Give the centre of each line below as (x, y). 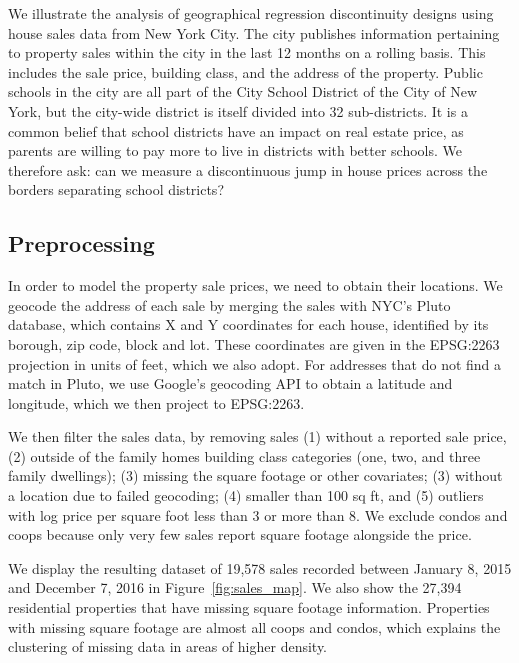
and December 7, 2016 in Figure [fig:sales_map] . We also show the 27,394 (235, 587)
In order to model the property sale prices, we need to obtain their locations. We (255, 285)
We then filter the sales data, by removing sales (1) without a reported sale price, (257, 436)
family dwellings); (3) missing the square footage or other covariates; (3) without (255, 475)
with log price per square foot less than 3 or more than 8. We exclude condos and (258, 514)
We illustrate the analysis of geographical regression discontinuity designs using (251, 13)
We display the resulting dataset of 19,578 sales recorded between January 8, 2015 (260, 567)
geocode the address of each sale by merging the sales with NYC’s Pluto (229, 304)
